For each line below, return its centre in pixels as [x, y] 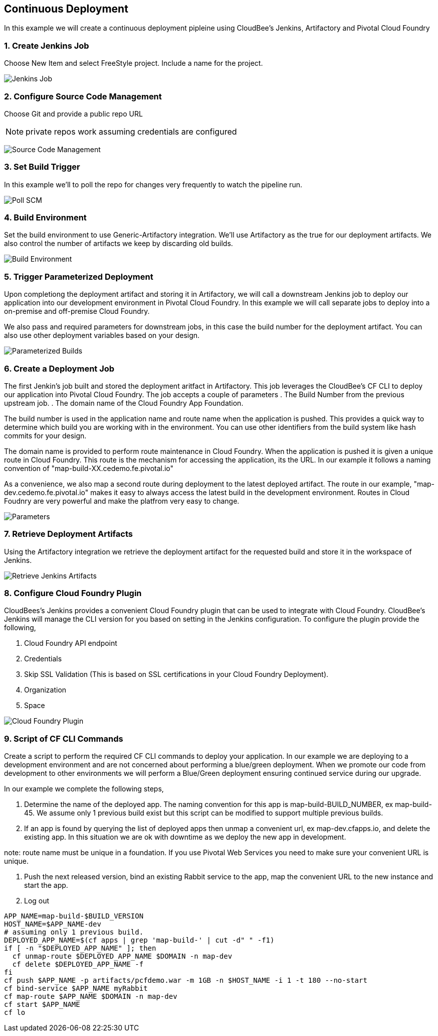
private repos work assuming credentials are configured [131, 131]
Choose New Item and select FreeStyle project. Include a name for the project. [134, 63]
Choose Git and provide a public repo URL [73, 113]
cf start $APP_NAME [42, 1005]
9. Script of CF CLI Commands [64, 738]
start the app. [46, 885]
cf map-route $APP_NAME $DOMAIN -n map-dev [91, 997]
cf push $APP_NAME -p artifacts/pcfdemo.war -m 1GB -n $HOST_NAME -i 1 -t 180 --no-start [186, 981]
